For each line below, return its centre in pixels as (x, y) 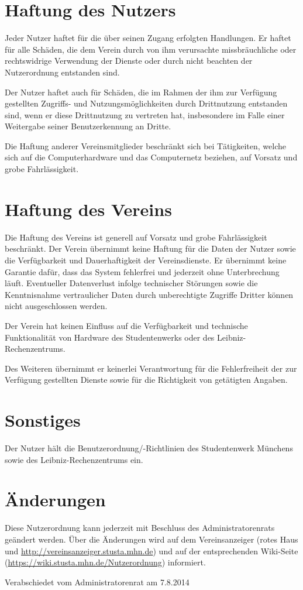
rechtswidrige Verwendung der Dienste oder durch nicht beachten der (129, 61)
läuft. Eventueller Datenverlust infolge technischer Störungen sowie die (131, 283)
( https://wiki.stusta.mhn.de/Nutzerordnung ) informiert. (105, 562)
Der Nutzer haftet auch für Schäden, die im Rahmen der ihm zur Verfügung (141, 92)
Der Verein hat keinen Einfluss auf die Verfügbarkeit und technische (126, 325)
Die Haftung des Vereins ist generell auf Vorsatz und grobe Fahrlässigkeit (136, 237)
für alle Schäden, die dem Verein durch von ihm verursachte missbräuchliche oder (151, 49)
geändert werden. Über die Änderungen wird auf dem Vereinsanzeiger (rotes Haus (151, 539)
